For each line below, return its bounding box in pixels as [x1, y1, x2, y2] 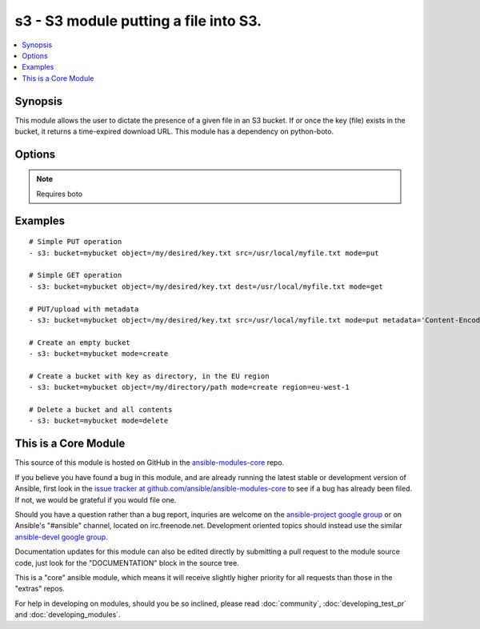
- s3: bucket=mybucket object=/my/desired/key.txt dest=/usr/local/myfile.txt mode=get [29, 282, 384, 291]
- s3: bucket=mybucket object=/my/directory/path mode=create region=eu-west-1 [29, 383, 350, 392]
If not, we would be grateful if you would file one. [14, 495, 177, 504]
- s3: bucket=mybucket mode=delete [29, 416, 169, 426]
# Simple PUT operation [29, 237, 122, 246]
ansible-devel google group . [14, 532, 108, 542]
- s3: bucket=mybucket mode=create [29, 349, 169, 359]
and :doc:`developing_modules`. [14, 610, 121, 619]
